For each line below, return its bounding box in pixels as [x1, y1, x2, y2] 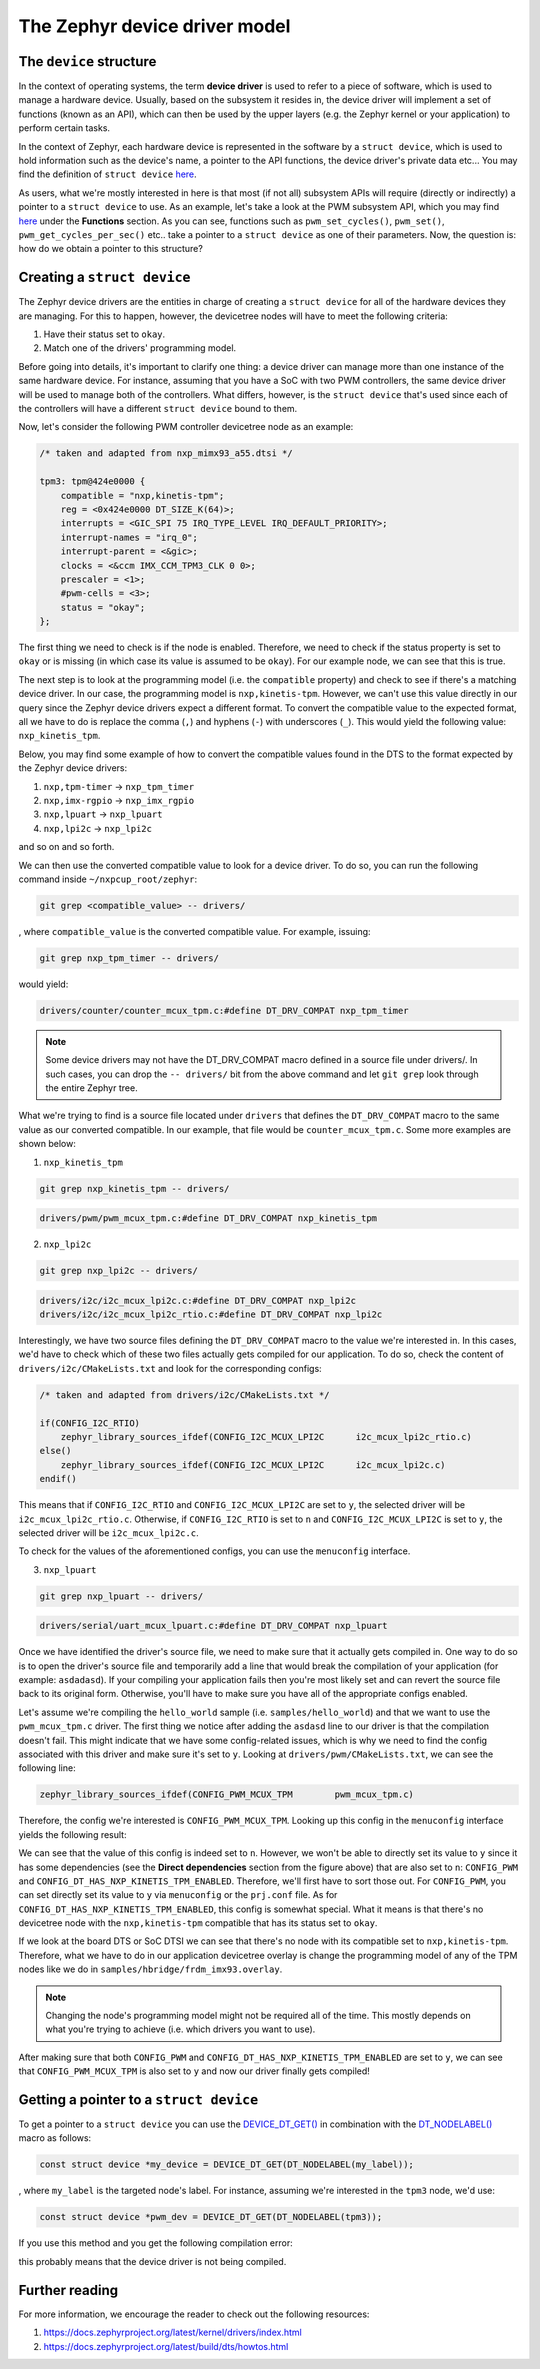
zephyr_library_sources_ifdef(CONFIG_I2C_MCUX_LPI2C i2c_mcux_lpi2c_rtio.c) [60, 1431, 472, 1442]
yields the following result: [18, 1828, 127, 1840]
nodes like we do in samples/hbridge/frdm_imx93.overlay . [18, 1963, 283, 1975]
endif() [39, 1473, 77, 1485]
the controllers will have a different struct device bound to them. [18, 403, 298, 414]
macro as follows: [18, 2132, 92, 2144]
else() [39, 1445, 72, 1457]
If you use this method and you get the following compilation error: [18, 2237, 294, 2249]
